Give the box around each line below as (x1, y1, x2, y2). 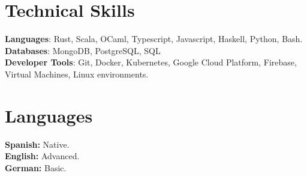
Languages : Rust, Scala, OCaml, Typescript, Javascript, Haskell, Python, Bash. (5, 32, 303, 45)
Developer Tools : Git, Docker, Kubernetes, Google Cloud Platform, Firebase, (5, 56, 297, 68)
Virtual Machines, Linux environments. (5, 67, 149, 80)
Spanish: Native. (5, 138, 70, 150)
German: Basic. (5, 161, 67, 174)
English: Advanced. (5, 150, 80, 162)
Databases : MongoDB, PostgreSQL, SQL (5, 44, 161, 56)
